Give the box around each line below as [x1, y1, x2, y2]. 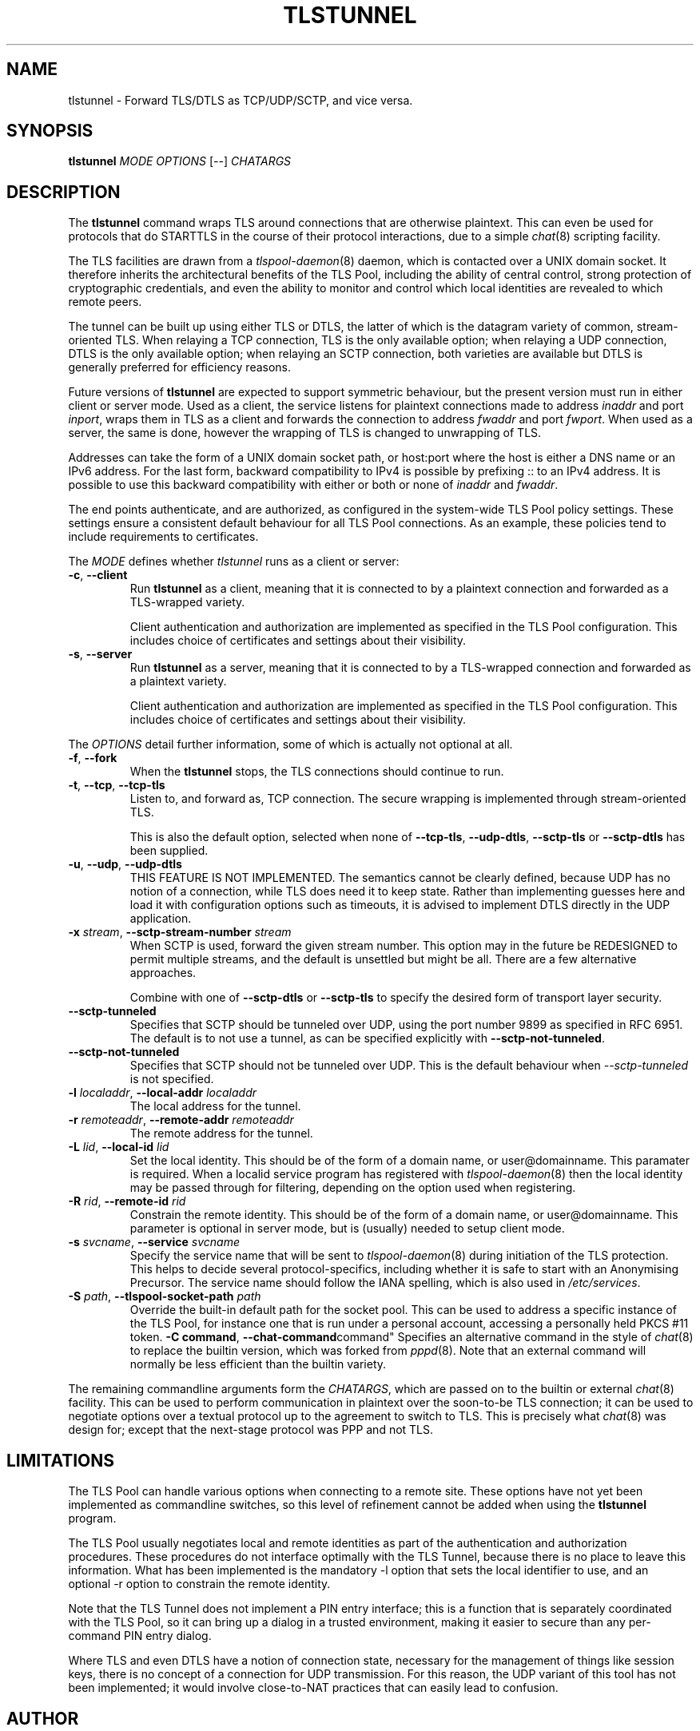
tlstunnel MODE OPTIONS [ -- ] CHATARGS [68, 154, 292, 169]
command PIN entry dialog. [68, 1629, 212, 1643]
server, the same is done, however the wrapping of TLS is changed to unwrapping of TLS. [68, 426, 542, 440]
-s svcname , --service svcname [68, 1235, 240, 1249]
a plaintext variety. [129, 674, 227, 689]
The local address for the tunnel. [129, 1099, 301, 1114]
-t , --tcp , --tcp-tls [68, 778, 165, 792]
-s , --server [68, 647, 133, 661]
